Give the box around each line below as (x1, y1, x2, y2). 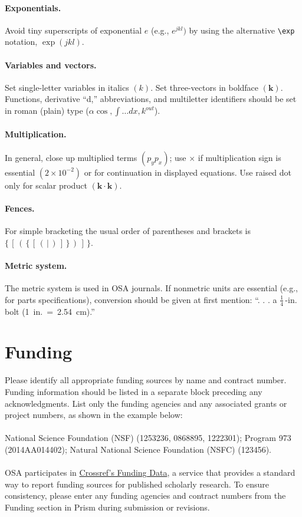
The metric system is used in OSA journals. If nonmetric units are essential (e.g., (5, 282, 298, 294)
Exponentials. (5, 1, 61, 14)
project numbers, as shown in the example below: (5, 409, 183, 421)
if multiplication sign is (198, 151, 281, 163)
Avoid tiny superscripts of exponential (5, 24, 142, 36)
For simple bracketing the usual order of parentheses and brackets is (5, 225, 251, 237)
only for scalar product (5, 179, 87, 191)
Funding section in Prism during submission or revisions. (5, 500, 210, 513)
